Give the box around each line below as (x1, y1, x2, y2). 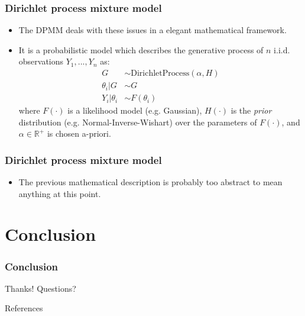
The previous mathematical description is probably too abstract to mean (18, 176, 283, 188)
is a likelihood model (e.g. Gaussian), (67, 104, 202, 117)
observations (18, 55, 64, 67)
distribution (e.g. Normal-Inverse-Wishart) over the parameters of (18, 115, 257, 128)
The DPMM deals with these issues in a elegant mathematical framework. (18, 24, 287, 36)
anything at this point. (18, 187, 101, 199)
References (5, 302, 43, 314)
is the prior (231, 104, 272, 117)
